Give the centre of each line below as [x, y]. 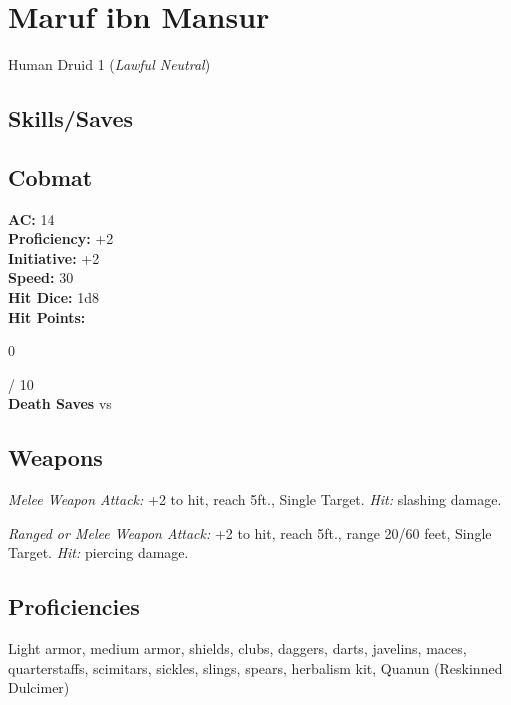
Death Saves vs [60, 403]
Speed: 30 [41, 277]
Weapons [55, 457]
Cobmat [50, 176]
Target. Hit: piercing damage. [98, 552]
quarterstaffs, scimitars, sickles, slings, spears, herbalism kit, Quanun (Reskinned [255, 667]
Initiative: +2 [54, 257]
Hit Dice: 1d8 [53, 297]
